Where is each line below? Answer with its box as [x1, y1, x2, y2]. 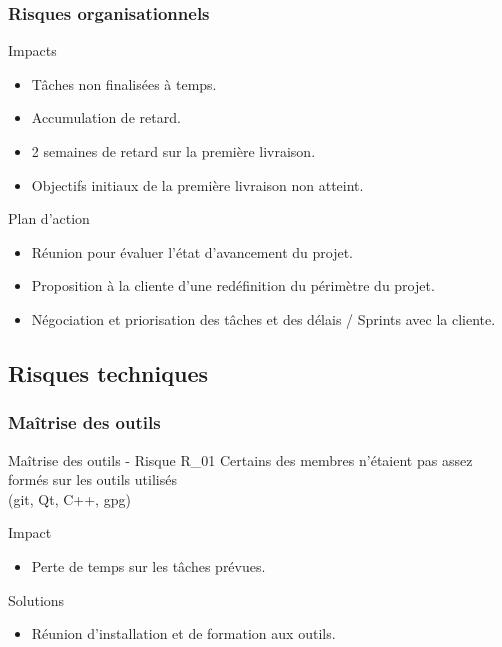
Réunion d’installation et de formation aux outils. [31, 623, 336, 644]
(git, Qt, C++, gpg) [8, 488, 131, 509]
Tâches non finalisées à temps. [31, 73, 217, 94]
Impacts [8, 40, 57, 61]
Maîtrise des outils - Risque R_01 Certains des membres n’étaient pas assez [8, 449, 473, 470]
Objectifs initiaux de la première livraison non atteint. [31, 174, 364, 195]
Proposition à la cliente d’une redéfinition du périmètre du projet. [31, 275, 435, 296]
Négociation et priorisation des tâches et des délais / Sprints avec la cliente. [31, 308, 496, 329]
